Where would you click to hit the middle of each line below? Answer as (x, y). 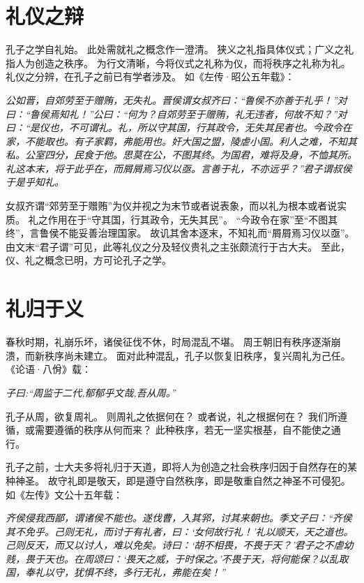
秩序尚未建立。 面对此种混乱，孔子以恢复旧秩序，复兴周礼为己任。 (197, 355)
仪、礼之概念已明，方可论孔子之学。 (89, 260)
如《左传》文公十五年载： (64, 494)
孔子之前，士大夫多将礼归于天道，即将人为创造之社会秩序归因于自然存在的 (176, 467)
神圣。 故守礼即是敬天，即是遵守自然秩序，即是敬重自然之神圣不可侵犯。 (183, 480)
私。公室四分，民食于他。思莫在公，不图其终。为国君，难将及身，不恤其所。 (181, 155)
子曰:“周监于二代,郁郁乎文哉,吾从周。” (91, 392)
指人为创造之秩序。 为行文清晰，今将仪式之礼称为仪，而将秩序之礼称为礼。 (178, 62)
